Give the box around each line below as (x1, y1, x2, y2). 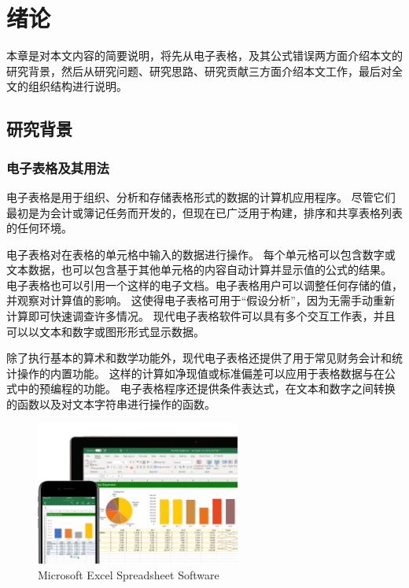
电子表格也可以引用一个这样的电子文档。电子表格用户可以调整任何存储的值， (6, 276, 403, 293)
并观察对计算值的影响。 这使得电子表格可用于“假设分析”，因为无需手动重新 (6, 292, 395, 309)
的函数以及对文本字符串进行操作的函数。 (6, 396, 216, 412)
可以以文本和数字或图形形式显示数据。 (6, 323, 204, 339)
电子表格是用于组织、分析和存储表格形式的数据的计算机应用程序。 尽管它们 (6, 188, 396, 205)
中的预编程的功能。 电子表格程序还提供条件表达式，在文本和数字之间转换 (17, 380, 396, 397)
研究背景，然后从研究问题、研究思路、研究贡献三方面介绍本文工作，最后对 (6, 62, 392, 79)
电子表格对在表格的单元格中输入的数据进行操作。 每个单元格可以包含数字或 (6, 246, 396, 262)
